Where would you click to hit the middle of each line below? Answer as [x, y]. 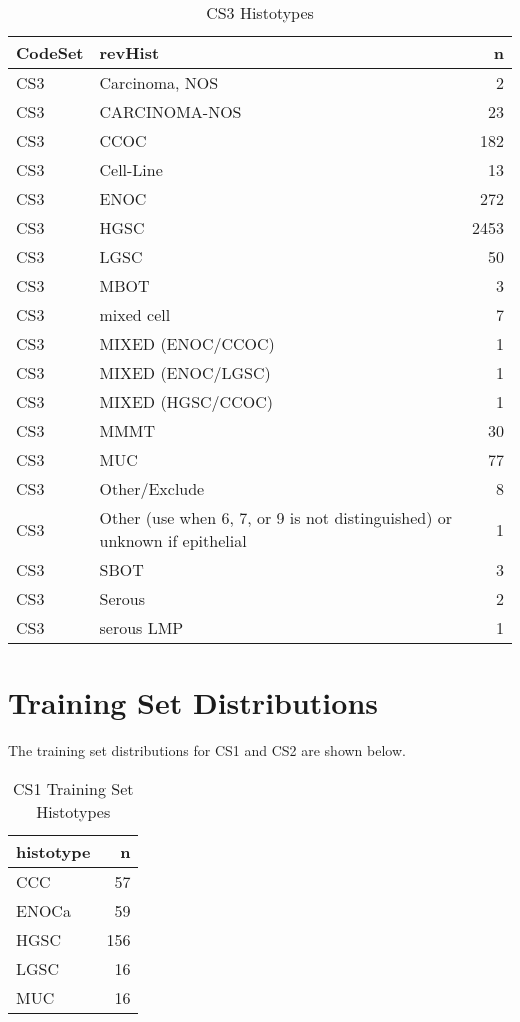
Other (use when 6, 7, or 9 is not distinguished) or [275, 517]
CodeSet [50, 52]
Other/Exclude [152, 488]
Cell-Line [131, 169]
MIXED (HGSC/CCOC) [186, 401]
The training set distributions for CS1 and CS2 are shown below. [207, 750]
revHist [129, 52]
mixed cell [135, 314]
